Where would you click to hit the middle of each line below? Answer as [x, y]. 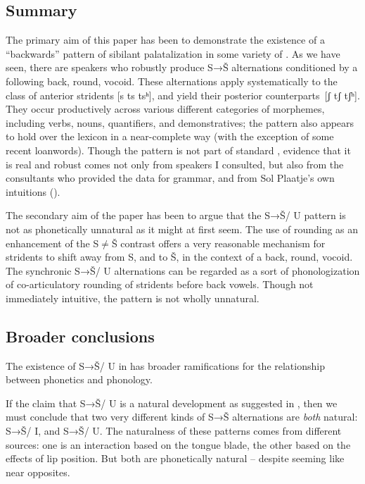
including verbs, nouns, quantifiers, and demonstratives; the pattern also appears [180, 122]
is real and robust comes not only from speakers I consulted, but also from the [175, 164]
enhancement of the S [52, 243]
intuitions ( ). [33, 191]
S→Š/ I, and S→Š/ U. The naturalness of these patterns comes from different [174, 431]
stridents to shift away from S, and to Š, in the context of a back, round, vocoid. [179, 257]
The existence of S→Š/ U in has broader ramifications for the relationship [165, 365]
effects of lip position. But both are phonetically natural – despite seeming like [175, 458]
